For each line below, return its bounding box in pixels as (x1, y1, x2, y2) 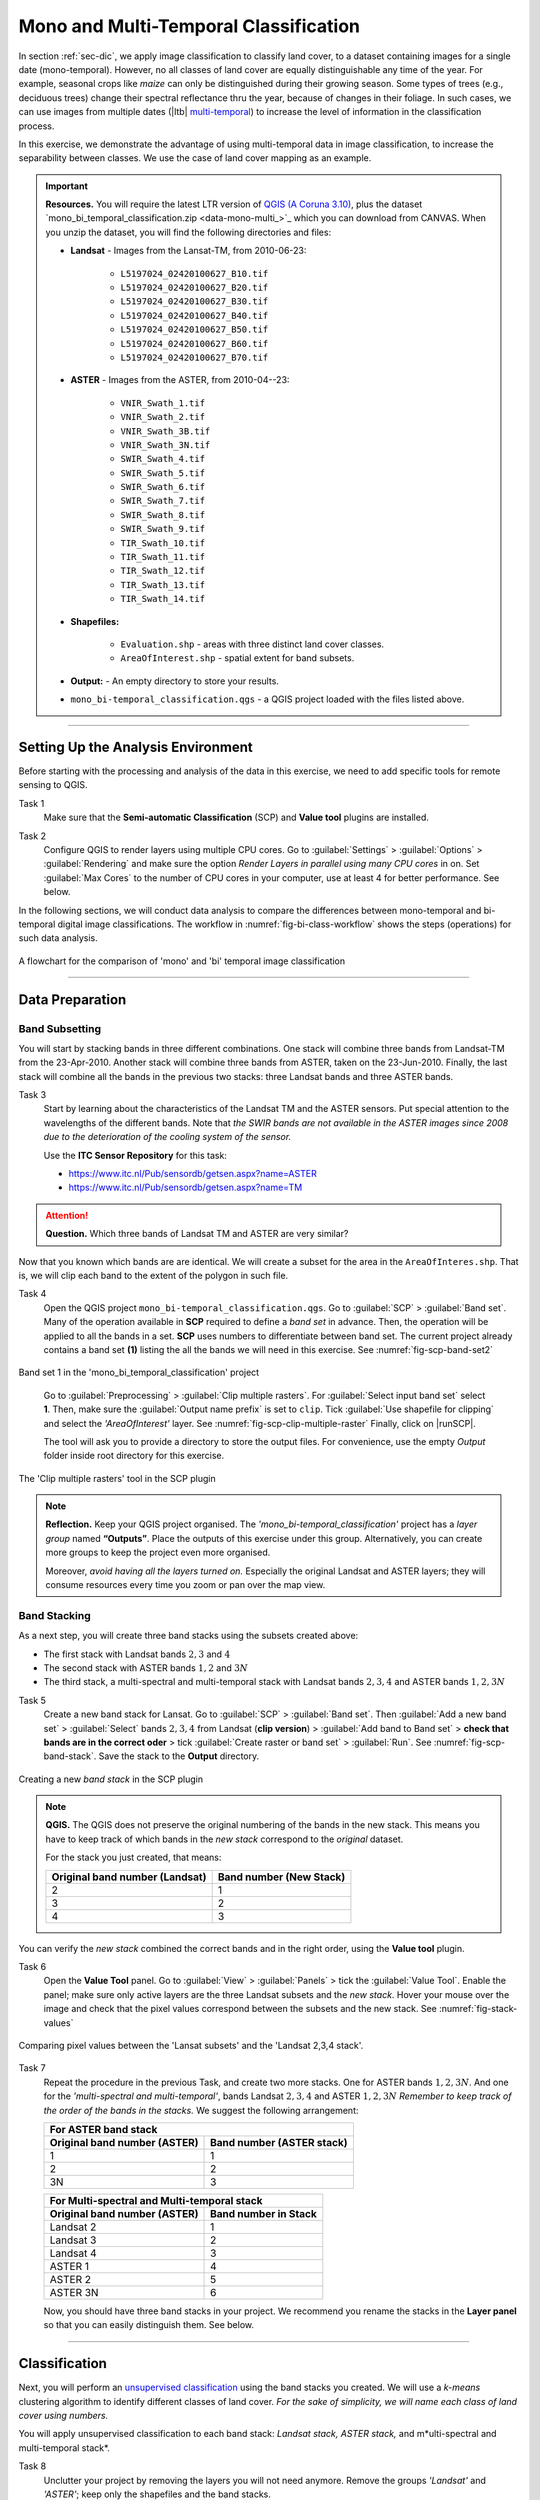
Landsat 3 (49, 2233, 97, 2247)
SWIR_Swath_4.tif (120, 453, 205, 465)
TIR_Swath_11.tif (120, 551, 205, 563)
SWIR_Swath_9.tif (120, 523, 205, 535)
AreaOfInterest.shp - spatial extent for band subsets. (120, 652, 355, 664)
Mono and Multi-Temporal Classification (18, 15, 360, 37)
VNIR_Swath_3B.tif (120, 425, 211, 437)
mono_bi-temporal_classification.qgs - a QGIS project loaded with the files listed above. (70, 693, 465, 705)
